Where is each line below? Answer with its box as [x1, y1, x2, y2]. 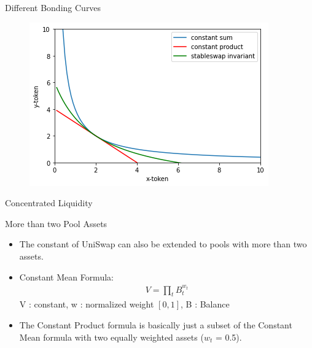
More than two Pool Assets [5, 217, 107, 230]
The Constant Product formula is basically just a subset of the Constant [19, 319, 292, 331]
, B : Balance [181, 298, 230, 311]
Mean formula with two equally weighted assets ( [19, 330, 204, 343]
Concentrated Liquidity [5, 196, 93, 209]
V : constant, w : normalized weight [19, 298, 154, 311]
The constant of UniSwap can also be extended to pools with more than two [19, 238, 307, 250]
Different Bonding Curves [5, 1, 101, 14]
